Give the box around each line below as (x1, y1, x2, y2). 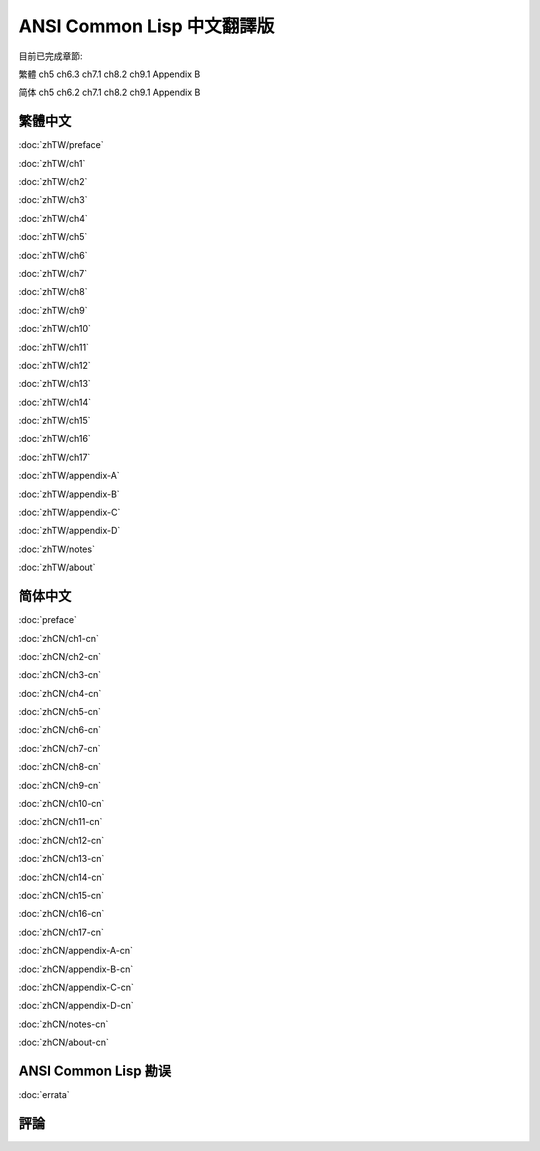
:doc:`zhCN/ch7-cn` (18, 742, 101, 754)
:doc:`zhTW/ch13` (18, 378, 92, 390)
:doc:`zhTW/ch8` (18, 286, 88, 298)
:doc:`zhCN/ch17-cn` (18, 926, 104, 938)
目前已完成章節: (18, 50, 84, 62)
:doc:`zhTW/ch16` (18, 433, 92, 445)
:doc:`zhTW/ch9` (18, 304, 88, 316)
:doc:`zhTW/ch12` (18, 359, 91, 371)
